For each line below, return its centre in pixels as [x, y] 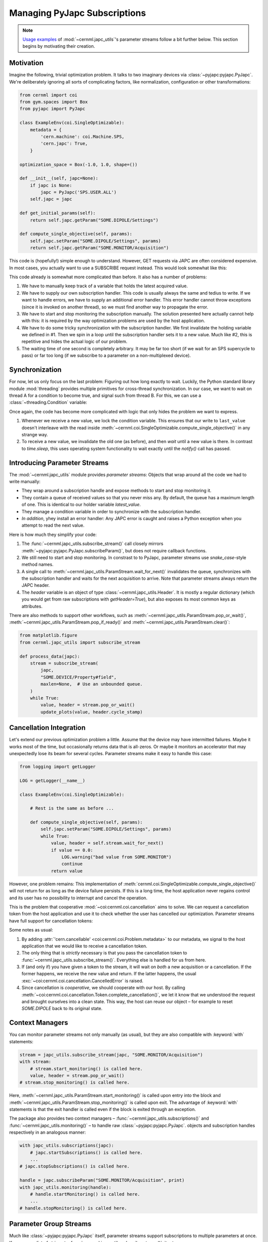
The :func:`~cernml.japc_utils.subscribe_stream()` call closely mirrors [93, 543]
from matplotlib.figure [49, 635]
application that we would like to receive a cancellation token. [84, 946]
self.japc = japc [51, 199]
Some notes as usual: [31, 930]
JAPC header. [36, 585]
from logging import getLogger [58, 767]
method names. [38, 564]
